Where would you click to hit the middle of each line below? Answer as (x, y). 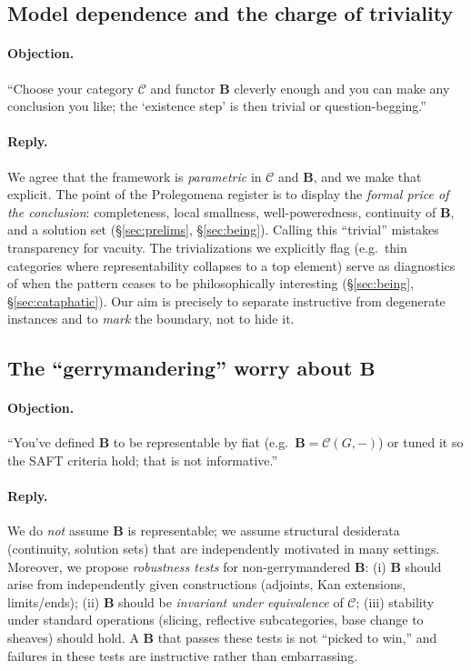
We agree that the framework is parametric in (135, 176)
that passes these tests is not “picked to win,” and (297, 638)
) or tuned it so (421, 442)
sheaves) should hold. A (73, 638)
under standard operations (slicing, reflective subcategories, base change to (215, 620)
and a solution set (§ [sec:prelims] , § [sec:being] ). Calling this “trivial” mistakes (223, 230)
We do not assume (58, 531)
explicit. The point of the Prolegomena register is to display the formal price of (228, 194)
